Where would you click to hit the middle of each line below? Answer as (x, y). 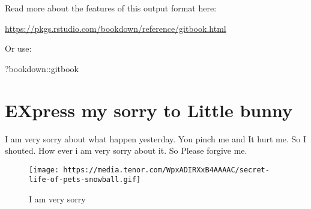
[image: (44, 170)
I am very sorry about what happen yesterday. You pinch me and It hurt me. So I (156, 138)
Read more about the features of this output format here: (111, 8)
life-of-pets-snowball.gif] (85, 180)
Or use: (18, 48)
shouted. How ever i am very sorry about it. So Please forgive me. (126, 150)
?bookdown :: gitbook (42, 68)
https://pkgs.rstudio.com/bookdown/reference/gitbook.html (116, 28)
